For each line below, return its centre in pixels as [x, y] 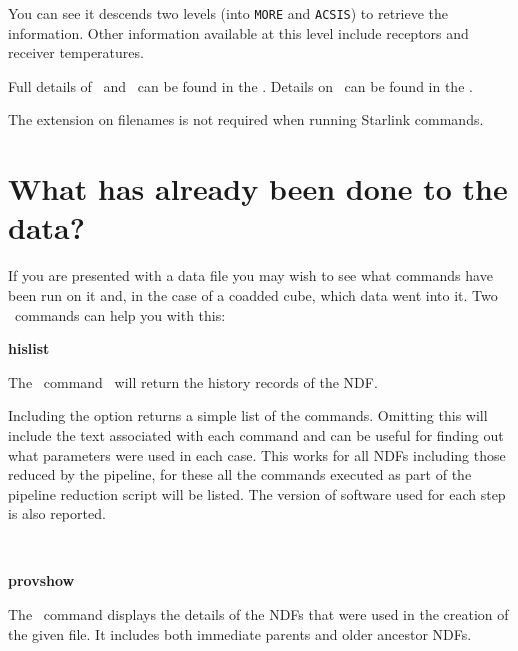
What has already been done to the [258, 188]
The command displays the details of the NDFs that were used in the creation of [258, 614]
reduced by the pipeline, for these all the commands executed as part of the [240, 474]
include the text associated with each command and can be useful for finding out [256, 434]
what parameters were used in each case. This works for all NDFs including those [257, 454]
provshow [41, 580]
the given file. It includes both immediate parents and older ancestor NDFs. [240, 633]
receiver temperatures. [76, 52]
